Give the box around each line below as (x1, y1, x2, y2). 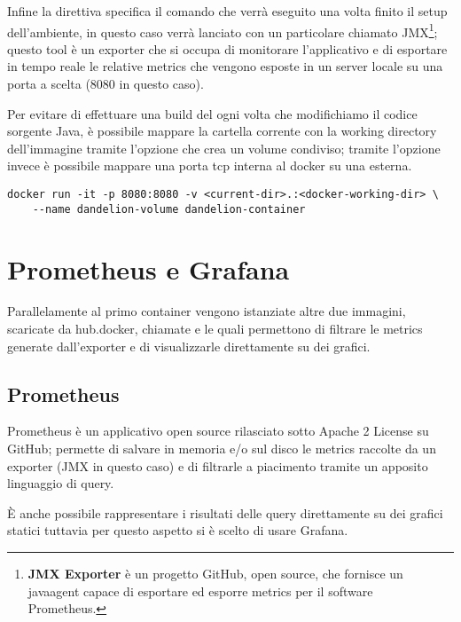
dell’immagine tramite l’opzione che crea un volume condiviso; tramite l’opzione (7, 138, 441, 157)
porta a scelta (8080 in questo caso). (7, 75, 204, 93)
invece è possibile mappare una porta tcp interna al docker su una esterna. (7, 156, 412, 175)
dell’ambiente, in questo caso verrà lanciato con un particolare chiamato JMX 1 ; (7, 20, 438, 41)
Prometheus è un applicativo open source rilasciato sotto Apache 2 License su (7, 421, 429, 440)
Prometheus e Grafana (7, 250, 290, 287)
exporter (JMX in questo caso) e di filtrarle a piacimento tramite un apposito (7, 456, 428, 475)
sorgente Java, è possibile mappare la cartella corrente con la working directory (7, 122, 437, 140)
